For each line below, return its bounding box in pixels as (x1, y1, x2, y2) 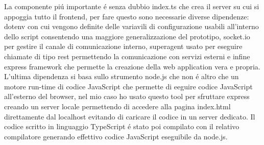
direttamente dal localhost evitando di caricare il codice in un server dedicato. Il (4, 111, 255, 122)
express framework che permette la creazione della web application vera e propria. (4, 61, 260, 71)
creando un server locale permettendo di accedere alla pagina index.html (4, 101, 231, 111)
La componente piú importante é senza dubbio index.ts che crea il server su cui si (4, 1, 259, 11)
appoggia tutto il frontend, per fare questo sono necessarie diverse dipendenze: (4, 11, 249, 21)
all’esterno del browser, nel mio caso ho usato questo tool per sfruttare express (4, 91, 250, 102)
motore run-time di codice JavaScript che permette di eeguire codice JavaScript (4, 81, 253, 91)
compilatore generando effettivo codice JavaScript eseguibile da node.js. (4, 131, 228, 141)
